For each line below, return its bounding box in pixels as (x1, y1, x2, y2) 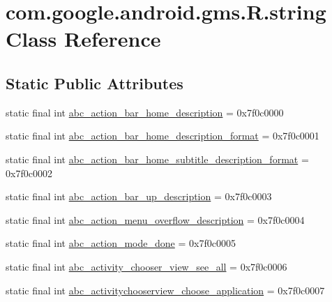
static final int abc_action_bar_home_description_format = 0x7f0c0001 (6, 128, 319, 143)
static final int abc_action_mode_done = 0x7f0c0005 (6, 236, 236, 250)
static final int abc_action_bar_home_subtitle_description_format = (6, 151, 309, 166)
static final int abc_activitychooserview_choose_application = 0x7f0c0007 (6, 282, 325, 297)
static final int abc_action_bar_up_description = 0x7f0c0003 (6, 189, 272, 204)
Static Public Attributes (6, 72, 183, 93)
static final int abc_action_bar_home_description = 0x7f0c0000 (6, 105, 284, 119)
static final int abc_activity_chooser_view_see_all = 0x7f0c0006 (6, 259, 287, 273)
